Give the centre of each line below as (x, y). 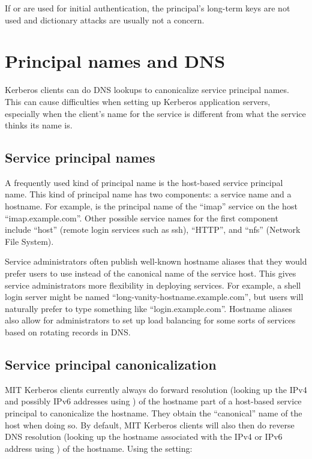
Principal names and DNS (115, 61)
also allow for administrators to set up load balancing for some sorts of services (150, 320)
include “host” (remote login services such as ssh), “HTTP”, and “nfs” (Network (153, 229)
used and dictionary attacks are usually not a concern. (105, 19)
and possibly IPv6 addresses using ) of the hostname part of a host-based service (153, 401)
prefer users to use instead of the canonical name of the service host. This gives (151, 273)
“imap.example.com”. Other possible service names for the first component (142, 217)
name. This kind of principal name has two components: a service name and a (148, 194)
